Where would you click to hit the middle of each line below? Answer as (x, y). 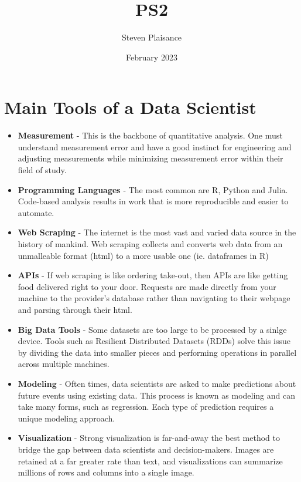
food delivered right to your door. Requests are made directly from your (147, 286)
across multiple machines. (64, 364)
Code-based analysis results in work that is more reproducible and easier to (153, 201)
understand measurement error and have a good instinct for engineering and (155, 146)
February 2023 (152, 57)
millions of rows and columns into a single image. (106, 472)
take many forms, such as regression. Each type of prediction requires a (146, 407)
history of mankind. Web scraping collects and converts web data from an (150, 244)
